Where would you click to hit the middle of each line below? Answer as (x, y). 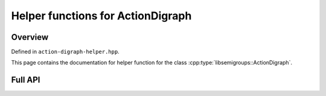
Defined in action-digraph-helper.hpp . (66, 52)
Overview (30, 37)
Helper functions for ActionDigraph (101, 16)
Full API (26, 80)
